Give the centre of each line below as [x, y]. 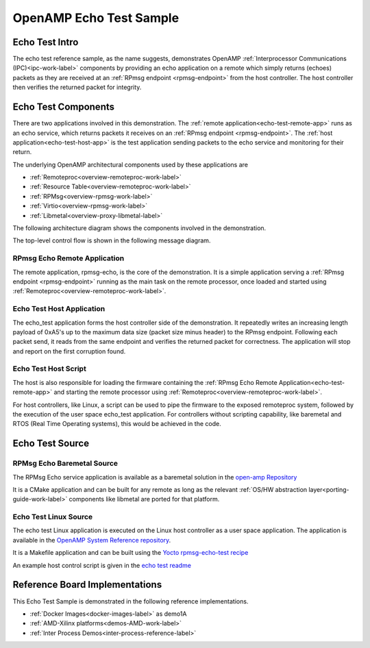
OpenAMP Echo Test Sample [96, 18]
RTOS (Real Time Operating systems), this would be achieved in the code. [117, 424]
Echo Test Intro [46, 42]
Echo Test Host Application [59, 309]
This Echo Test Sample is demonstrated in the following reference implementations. [131, 601]
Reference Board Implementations [87, 585]
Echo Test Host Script [50, 369]
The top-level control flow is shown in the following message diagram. [112, 240]
